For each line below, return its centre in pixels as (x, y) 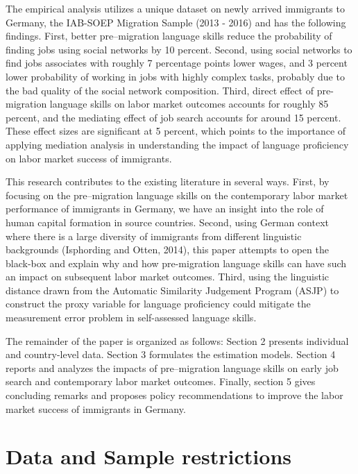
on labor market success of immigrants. (89, 158)
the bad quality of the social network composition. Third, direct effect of (160, 90)
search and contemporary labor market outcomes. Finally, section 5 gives (161, 381)
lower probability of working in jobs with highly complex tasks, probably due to (175, 76)
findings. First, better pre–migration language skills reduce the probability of (169, 36)
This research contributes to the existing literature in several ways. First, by (168, 181)
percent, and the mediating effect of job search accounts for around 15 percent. (173, 117)
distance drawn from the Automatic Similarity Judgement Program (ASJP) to (172, 290)
